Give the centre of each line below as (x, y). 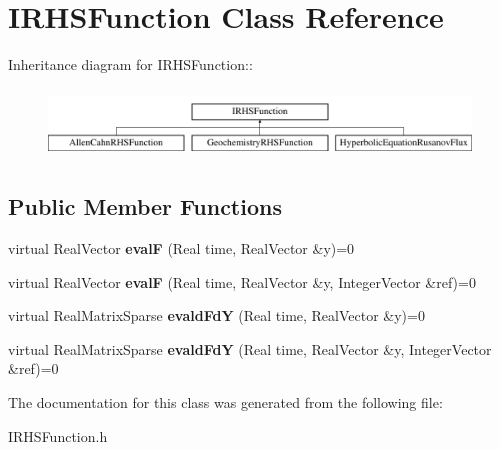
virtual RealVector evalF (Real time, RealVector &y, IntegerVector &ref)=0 (242, 281)
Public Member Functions (145, 206)
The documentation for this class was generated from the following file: (225, 401)
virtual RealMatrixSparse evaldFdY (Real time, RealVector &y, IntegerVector (250, 348)
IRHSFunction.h (58, 435)
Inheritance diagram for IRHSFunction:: (130, 64)
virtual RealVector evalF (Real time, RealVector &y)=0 (181, 248)
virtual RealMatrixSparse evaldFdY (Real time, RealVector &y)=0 (216, 315)
